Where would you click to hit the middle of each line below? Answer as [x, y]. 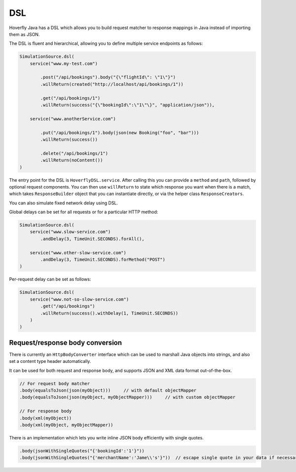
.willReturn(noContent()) [72, 160]
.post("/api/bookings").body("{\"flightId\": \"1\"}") [108, 77]
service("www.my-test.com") [64, 63]
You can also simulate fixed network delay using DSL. [64, 203]
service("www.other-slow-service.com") [78, 253]
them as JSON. [24, 34]
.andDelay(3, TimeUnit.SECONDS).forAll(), [92, 239]
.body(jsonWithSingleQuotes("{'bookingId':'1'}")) [82, 451]
